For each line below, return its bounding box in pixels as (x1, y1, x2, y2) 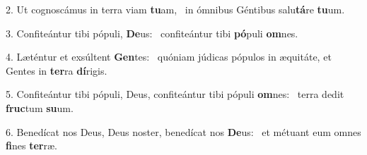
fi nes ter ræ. (6, 138, 57, 153)
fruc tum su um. (6, 100, 74, 115)
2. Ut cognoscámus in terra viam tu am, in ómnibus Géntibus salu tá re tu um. (6, 2, 345, 16)
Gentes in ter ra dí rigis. (6, 63, 107, 77)
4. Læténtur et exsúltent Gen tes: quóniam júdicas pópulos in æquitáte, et (6, 49, 332, 64)
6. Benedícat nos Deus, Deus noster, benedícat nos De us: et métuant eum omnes (6, 124, 361, 139)
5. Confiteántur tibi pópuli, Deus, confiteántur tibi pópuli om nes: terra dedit (6, 87, 344, 101)
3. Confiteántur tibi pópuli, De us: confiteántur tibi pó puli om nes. (6, 25, 298, 40)
